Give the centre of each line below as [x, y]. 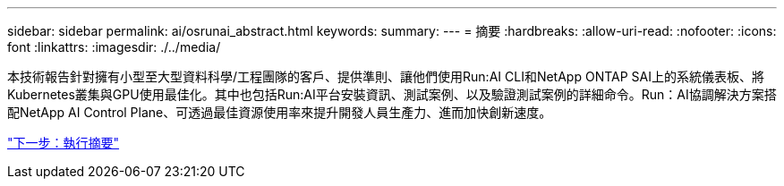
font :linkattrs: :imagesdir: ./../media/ [114, 47]
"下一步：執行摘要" [64, 143]
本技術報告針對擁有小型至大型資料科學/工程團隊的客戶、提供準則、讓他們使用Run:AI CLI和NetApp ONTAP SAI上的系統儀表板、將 [386, 76]
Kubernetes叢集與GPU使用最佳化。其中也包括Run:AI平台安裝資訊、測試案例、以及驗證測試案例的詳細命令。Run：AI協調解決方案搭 [392, 94]
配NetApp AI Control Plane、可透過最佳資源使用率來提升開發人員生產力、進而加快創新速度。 [280, 112]
